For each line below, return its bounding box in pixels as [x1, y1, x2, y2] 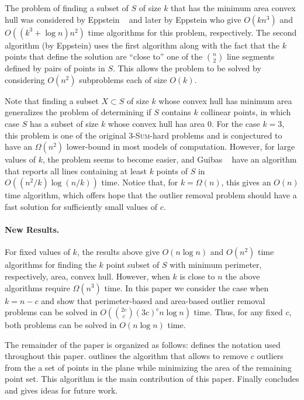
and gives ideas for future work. [5, 384, 118, 396]
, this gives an [221, 176, 271, 188]
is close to [179, 270, 215, 282]
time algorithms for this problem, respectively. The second [88, 26, 297, 38]
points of [156, 164, 188, 177]
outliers [257, 350, 284, 362]
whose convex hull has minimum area [158, 94, 292, 106]
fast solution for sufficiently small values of [5, 200, 157, 212]
